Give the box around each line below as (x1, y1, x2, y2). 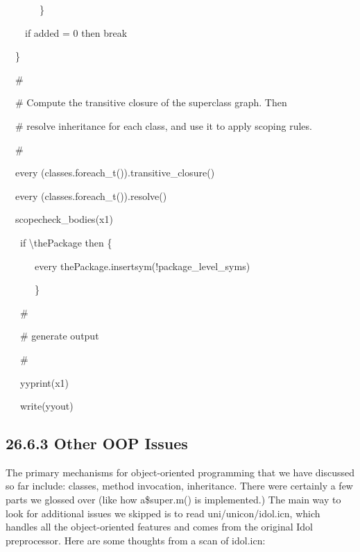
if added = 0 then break (24, 25, 128, 40)
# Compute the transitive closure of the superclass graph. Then (15, 95, 287, 110)
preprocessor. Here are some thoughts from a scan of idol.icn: (6, 533, 266, 547)
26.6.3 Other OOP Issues (6, 433, 188, 454)
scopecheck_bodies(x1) (15, 212, 113, 226)
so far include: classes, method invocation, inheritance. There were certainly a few (6, 478, 353, 493)
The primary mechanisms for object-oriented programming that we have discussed (6, 465, 355, 479)
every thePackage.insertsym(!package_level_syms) (34, 258, 250, 273)
